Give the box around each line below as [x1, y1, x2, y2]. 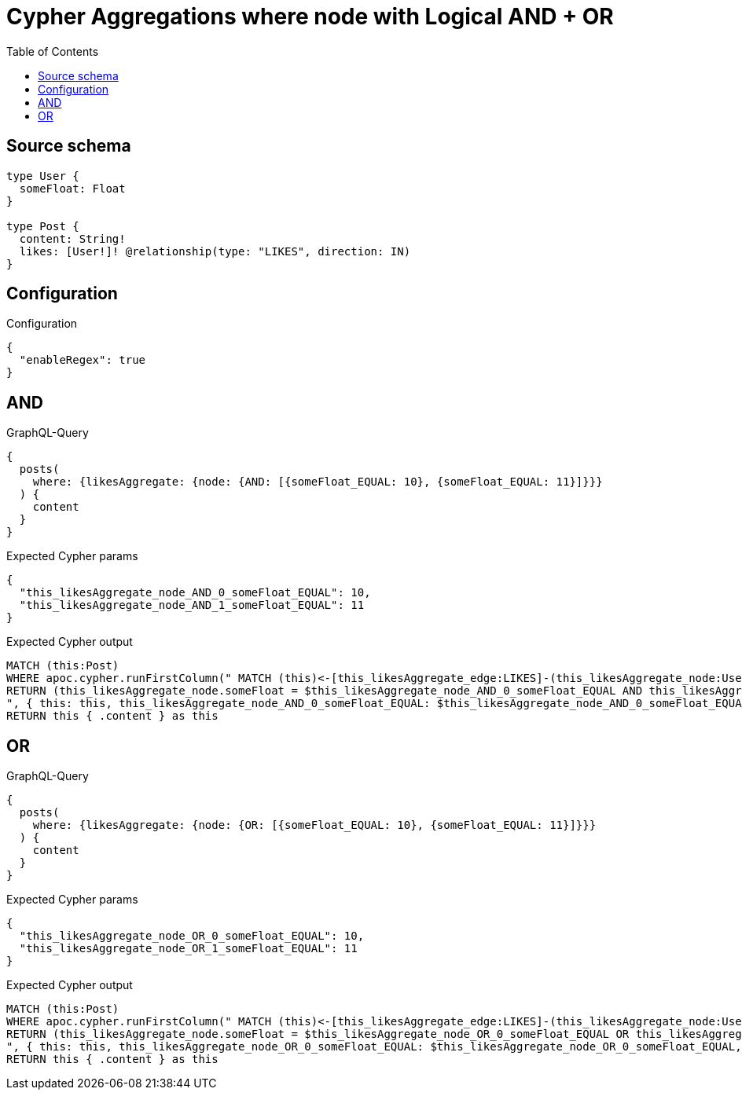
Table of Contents [6, 44, 99, 58]
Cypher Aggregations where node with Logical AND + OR [6, 3, 614, 30]
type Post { [6, 219, 79, 233]
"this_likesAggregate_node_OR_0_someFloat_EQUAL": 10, [19, 929, 365, 943]
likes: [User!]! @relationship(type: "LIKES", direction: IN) [19, 244, 411, 258]
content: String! [19, 232, 126, 245]
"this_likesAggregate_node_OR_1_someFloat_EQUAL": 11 [19, 942, 358, 955]
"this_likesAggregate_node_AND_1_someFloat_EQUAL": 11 [19, 599, 365, 612]
